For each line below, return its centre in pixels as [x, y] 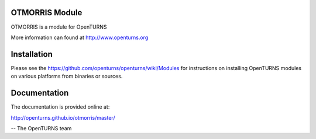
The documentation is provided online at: [60, 107]
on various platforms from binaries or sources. [67, 77]
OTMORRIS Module [47, 13]
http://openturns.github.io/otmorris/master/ [63, 117]
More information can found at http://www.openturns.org [80, 37]
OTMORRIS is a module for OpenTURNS [59, 27]
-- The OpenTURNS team [41, 128]
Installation [32, 54]
